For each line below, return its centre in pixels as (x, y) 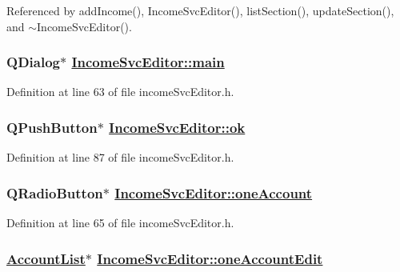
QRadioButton (55, 192)
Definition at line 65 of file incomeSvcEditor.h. (120, 223)
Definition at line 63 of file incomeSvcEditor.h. (120, 92)
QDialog (33, 62)
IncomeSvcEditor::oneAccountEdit (210, 258)
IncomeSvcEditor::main (148, 62)
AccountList (46, 258)
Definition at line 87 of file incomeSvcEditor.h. (120, 157)
